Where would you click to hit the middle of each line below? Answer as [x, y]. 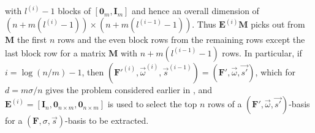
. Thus [204, 24]
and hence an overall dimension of [195, 11]
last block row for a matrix [55, 52]
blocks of [74, 11]
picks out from [278, 24]
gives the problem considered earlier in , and [129, 89]
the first [32, 40]
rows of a [225, 104]
